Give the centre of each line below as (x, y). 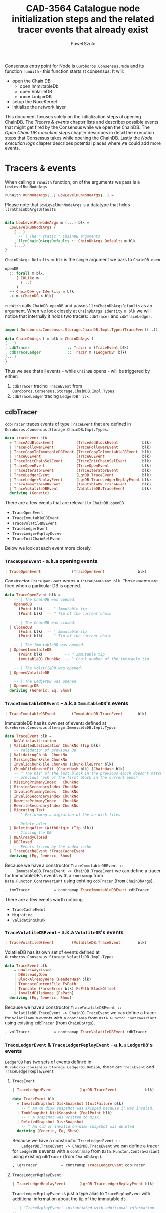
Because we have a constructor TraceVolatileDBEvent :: (63, 1007)
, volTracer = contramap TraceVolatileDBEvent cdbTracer (76, 1032)
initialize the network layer (39, 107)
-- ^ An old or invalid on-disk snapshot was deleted (78, 1126)
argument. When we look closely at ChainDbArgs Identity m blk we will (78, 311)
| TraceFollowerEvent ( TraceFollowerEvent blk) (81, 447)
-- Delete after (31, 824)
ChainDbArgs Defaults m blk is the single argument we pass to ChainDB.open (83, 259)
